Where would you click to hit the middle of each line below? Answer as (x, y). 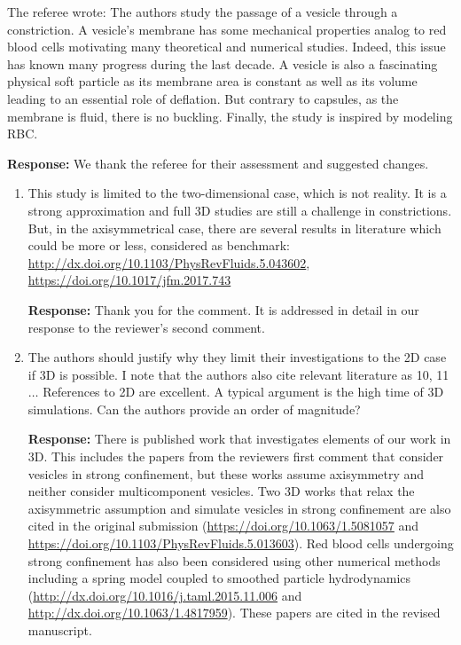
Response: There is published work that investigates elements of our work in (239, 439)
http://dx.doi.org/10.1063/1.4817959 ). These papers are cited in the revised (234, 613)
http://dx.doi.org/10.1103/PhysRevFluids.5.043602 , (169, 262)
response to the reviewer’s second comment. (146, 327)
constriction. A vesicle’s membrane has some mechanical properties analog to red (227, 29)
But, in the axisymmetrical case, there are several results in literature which (234, 228)
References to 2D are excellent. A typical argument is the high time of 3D (243, 392)
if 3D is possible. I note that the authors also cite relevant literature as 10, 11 (238, 374)
